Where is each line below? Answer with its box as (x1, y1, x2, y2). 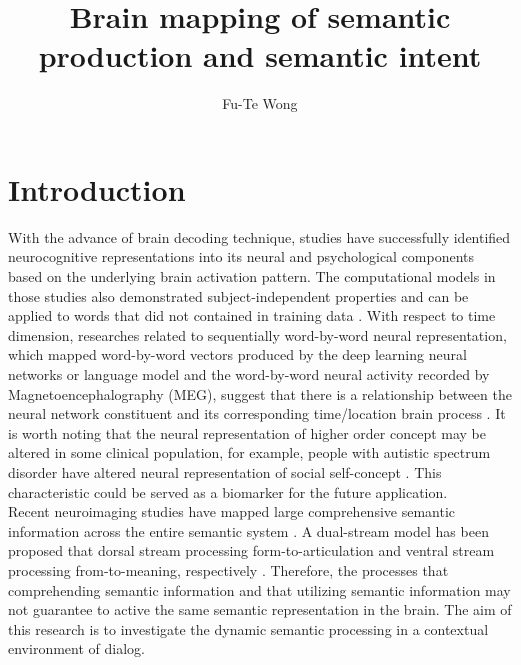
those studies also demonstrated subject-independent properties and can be (8, 285, 469, 306)
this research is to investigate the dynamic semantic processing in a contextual (8, 618, 489, 639)
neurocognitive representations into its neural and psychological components (8, 246, 475, 267)
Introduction (8, 168, 186, 209)
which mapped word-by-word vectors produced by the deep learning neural (8, 344, 467, 365)
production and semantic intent (38, 35, 482, 76)
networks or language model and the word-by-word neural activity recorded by (8, 364, 490, 384)
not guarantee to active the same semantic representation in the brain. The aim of (8, 599, 512, 620)
